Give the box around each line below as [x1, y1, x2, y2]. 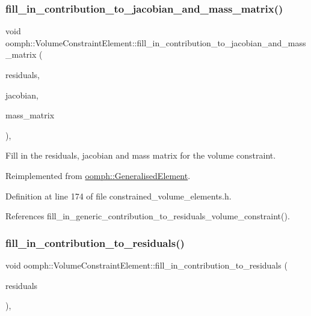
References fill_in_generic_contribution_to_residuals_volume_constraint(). [5, 210, 290, 222]
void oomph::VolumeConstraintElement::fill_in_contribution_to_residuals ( [5, 258, 288, 271]
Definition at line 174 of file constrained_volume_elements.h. [5, 189, 232, 202]
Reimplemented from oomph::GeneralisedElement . [5, 169, 191, 181]
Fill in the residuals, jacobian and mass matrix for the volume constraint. [5, 149, 276, 162]
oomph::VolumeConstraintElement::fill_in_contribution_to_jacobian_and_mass [5, 36, 306, 49]
